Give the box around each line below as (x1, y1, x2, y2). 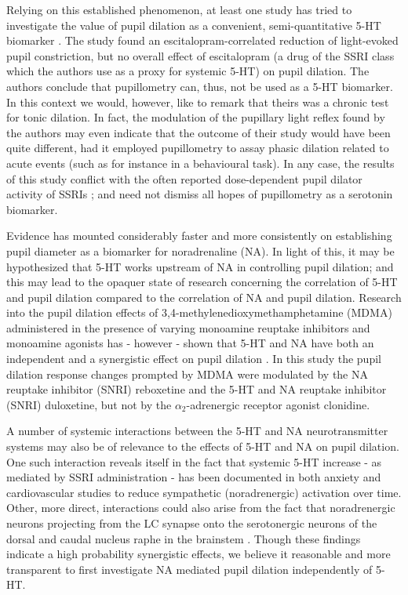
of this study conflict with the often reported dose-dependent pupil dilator (6, 170, 362, 187)
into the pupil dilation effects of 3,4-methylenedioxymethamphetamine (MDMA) (6, 304, 392, 321)
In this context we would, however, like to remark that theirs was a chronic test (6, 93, 389, 110)
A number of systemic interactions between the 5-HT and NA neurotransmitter (6, 423, 388, 439)
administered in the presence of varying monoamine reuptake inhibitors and (6, 319, 370, 336)
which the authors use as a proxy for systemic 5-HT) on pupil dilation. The (6, 63, 370, 79)
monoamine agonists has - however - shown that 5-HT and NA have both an (6, 335, 374, 351)
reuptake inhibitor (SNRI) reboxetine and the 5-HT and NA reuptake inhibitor (6, 381, 387, 397)
